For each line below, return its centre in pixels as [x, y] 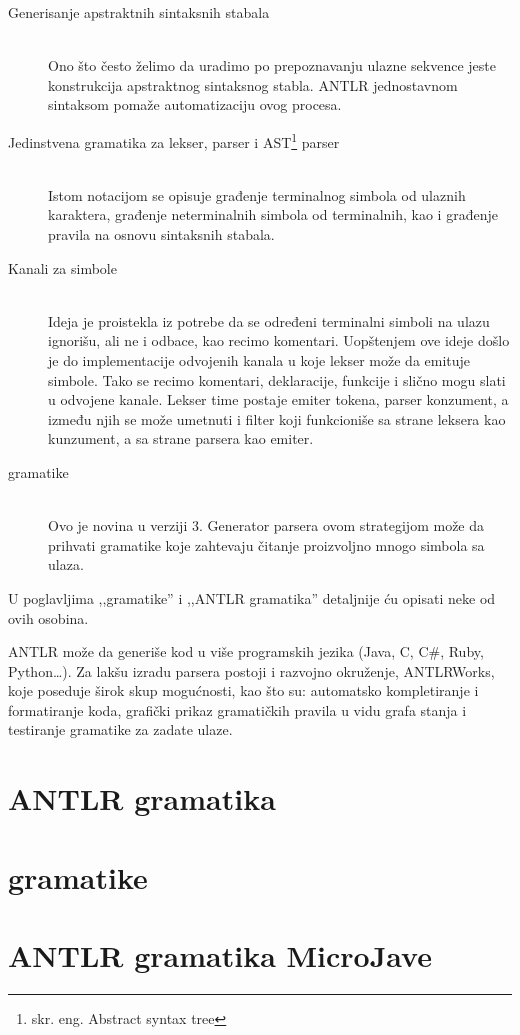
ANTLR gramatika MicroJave [220, 955]
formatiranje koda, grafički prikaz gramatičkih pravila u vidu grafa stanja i [237, 709]
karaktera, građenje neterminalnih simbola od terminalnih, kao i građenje [273, 214]
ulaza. [66, 564]
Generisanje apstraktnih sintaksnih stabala [139, 12]
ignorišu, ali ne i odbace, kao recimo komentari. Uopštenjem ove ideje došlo [279, 340]
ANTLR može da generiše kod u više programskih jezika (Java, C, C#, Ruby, [246, 651]
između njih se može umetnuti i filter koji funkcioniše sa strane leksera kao [277, 418]
